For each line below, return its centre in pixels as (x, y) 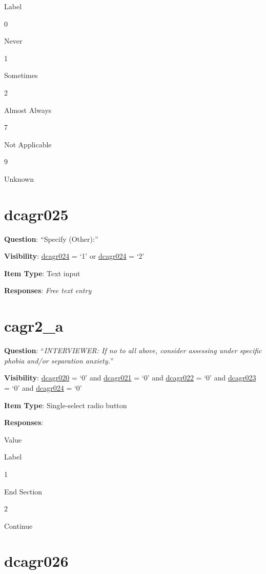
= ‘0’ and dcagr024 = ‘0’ (43, 387)
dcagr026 (36, 561)
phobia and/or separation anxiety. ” (59, 360)
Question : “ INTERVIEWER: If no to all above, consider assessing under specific (133, 350)
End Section (23, 491)
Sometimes (21, 75)
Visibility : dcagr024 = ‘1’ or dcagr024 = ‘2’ (74, 256)
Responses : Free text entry (48, 290)
